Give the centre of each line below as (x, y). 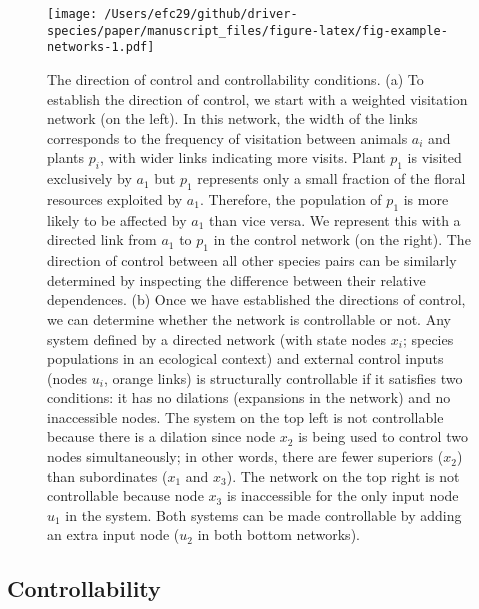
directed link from (102, 239)
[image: (72, 14)
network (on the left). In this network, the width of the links (232, 118)
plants (66, 157)
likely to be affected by (117, 219)
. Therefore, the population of (290, 198)
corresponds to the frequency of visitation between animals (227, 137)
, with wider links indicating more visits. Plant (242, 157)
